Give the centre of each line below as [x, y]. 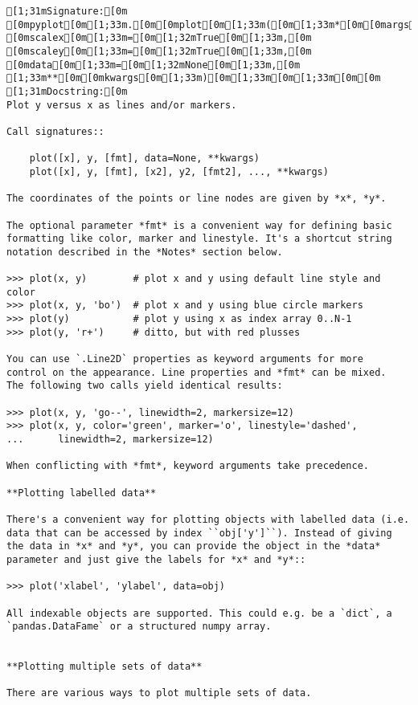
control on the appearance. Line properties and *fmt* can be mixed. [197, 372]
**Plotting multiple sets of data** [104, 667]
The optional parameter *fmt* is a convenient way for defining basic [199, 225]
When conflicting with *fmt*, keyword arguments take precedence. [188, 466]
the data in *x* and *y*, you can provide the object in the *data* [194, 546]
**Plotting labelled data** [82, 493]
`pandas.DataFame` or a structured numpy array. [139, 627]
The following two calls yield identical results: [145, 386]
